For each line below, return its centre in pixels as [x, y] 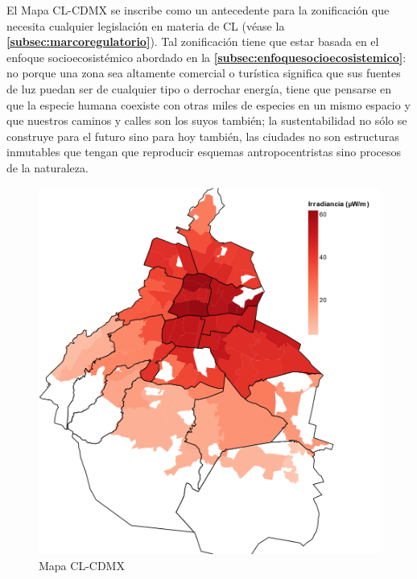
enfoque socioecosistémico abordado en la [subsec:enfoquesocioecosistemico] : [206, 57]
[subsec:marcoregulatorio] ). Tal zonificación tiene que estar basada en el [193, 41]
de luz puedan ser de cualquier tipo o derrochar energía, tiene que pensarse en [199, 88]
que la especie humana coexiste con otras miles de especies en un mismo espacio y [208, 104]
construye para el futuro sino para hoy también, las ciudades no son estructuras [203, 136]
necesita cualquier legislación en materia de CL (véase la [146, 25]
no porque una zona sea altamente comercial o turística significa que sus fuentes [204, 73]
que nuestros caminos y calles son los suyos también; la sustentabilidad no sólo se [207, 120]
